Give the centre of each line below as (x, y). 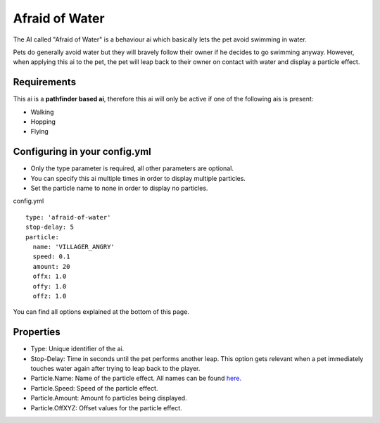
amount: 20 (51, 266)
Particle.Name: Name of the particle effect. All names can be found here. (136, 378)
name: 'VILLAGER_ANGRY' (74, 247)
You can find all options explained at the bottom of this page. (101, 312)
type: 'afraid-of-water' (68, 217)
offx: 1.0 (50, 277)
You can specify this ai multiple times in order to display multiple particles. (138, 178)
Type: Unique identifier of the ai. (77, 349)
